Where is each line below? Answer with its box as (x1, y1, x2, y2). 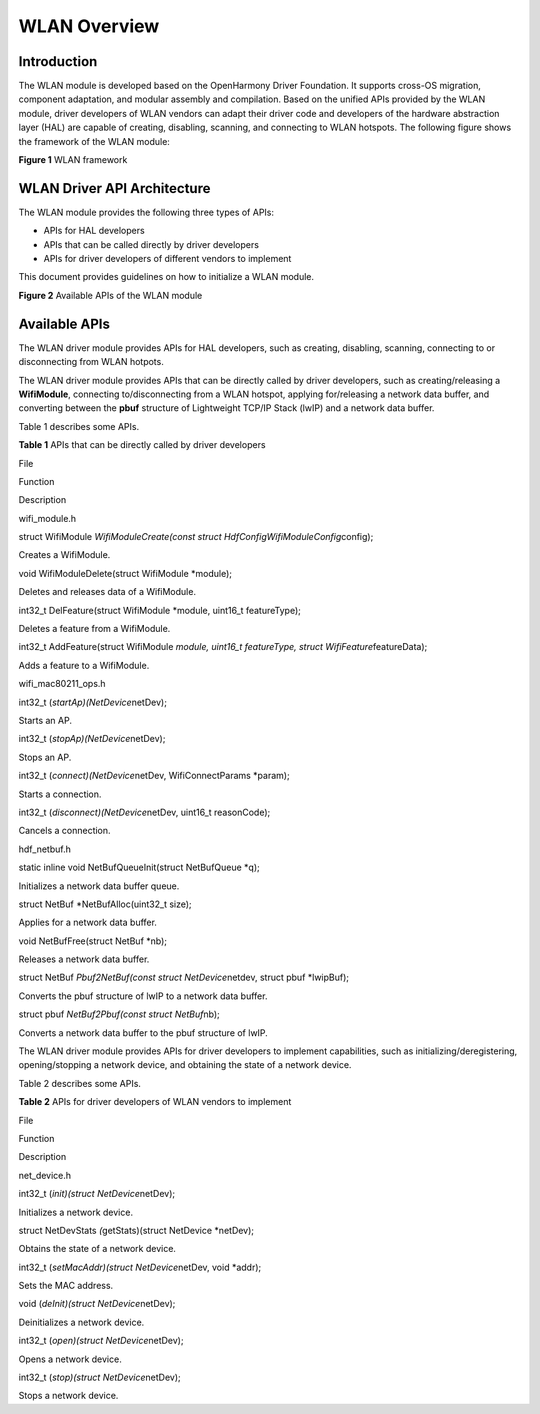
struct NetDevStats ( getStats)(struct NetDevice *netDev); (18, 1224, 255, 1236)
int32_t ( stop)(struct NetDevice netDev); (18, 1371, 182, 1384)
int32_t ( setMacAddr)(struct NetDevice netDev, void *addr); (18, 1261, 262, 1273)
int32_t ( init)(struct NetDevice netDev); (18, 1188, 176, 1200)
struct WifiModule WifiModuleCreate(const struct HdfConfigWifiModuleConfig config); (18, 531, 374, 543)
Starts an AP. (18, 714, 72, 726)
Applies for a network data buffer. (18, 916, 157, 929)
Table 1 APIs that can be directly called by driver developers (18, 439, 266, 451)
